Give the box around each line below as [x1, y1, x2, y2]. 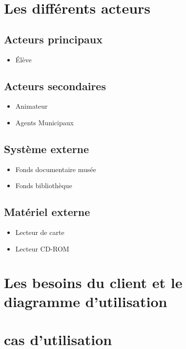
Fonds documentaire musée [15, 164, 96, 174]
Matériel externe [4, 204, 90, 219]
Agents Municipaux [15, 117, 74, 127]
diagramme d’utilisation [4, 291, 167, 311]
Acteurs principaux [4, 31, 103, 46]
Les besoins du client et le [4, 272, 183, 292]
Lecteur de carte [15, 227, 64, 237]
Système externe [4, 141, 89, 156]
